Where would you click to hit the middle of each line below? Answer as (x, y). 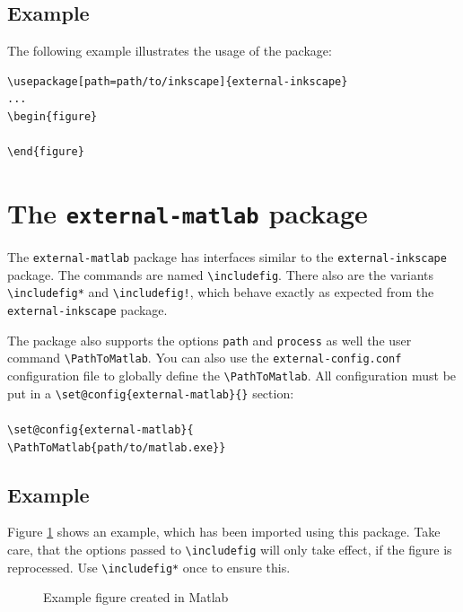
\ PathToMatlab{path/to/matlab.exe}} (117, 447)
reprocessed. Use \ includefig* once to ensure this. (149, 567)
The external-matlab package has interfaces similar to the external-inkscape (227, 257)
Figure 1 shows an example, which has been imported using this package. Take (224, 532)
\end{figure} (46, 152)
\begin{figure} (52, 116)
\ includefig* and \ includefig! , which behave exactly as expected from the (221, 292)
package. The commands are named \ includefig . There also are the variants (220, 274)
